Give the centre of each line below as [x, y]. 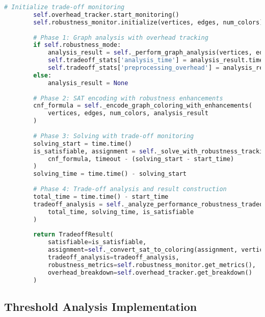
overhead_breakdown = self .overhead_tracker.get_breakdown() [150, 272]
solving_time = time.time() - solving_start [110, 174]
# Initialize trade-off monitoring [64, 7]
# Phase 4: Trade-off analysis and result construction [130, 189]
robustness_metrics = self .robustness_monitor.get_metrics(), [152, 265]
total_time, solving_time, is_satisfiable [121, 212]
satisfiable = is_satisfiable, [97, 242]
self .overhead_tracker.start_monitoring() [106, 15]
